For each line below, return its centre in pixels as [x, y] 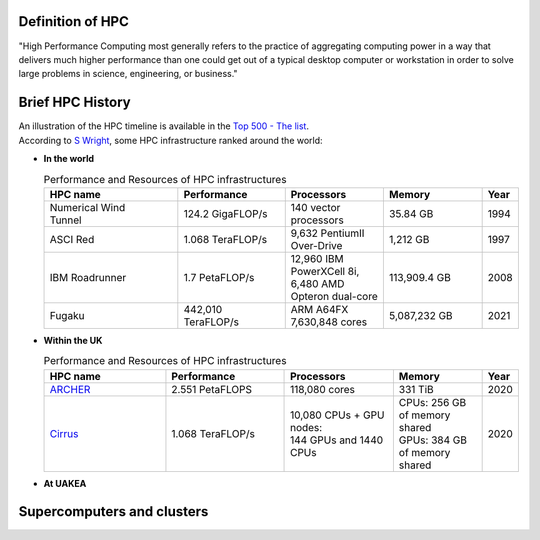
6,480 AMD [317, 283]
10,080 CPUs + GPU [337, 415]
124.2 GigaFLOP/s [225, 213]
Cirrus [64, 433]
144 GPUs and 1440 [337, 440]
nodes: [306, 427]
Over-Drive [316, 245]
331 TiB [416, 389]
